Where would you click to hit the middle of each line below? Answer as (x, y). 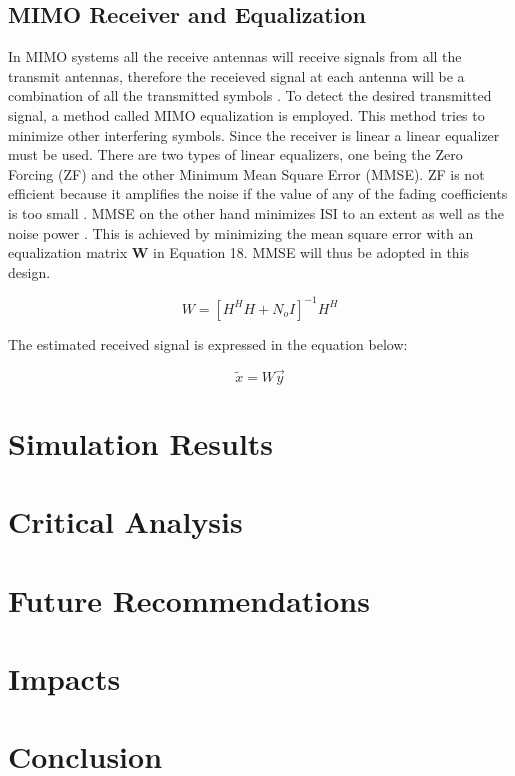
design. (29, 271)
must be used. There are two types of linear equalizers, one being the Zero (235, 154)
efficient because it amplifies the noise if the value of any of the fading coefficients (258, 193)
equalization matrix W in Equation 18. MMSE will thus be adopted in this (239, 252)
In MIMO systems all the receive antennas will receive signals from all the (235, 56)
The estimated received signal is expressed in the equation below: (208, 343)
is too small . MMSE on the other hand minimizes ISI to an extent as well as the (256, 212)
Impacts (64, 677)
